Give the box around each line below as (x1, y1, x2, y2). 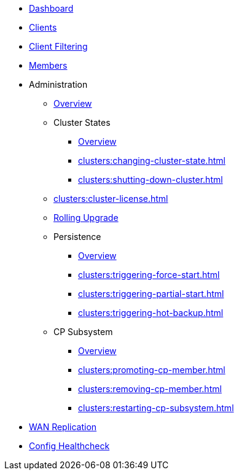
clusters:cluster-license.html (53, 193, 168, 204)
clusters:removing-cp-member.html (78, 384, 222, 394)
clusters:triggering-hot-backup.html (78, 307, 224, 318)
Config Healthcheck (29, 441, 110, 451)
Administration (29, 79, 88, 90)
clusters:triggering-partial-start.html (78, 288, 224, 299)
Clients (29, 22, 57, 33)
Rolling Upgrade (53, 212, 119, 223)
